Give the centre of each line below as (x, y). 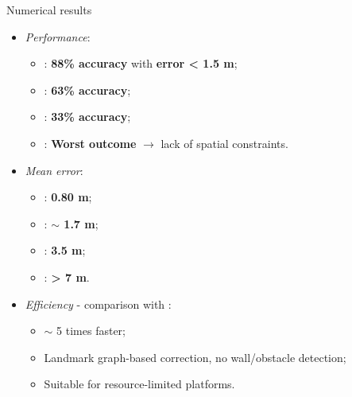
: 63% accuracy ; (87, 90)
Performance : (58, 36)
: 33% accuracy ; (87, 117)
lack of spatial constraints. (224, 143)
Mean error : (54, 170)
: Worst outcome (90, 143)
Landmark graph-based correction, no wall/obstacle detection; (195, 357)
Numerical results (49, 10)
